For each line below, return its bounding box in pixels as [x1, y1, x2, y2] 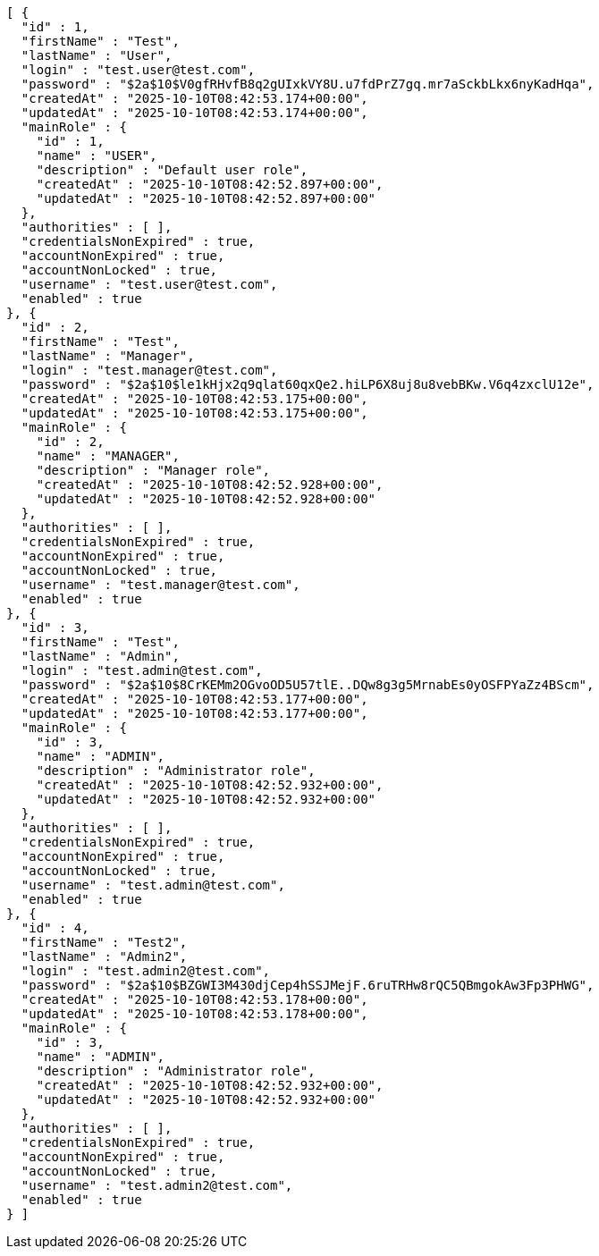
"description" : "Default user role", [36, 163, 308, 177]
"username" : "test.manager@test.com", [21, 577, 300, 592]
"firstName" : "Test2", [21, 935, 188, 949]
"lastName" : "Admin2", [21, 949, 188, 964]
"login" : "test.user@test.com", [21, 63, 256, 77]
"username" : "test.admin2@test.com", [21, 1178, 293, 1193]
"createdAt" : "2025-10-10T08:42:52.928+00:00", [36, 477, 384, 492]
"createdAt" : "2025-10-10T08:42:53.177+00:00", [21, 692, 368, 706]
